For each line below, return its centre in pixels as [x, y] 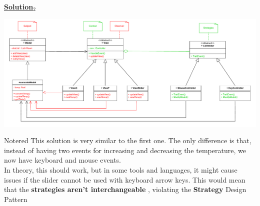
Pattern [16, 199]
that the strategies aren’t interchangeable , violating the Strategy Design [125, 189]
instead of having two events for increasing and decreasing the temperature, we [125, 150]
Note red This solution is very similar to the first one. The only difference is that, [128, 140]
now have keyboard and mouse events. [62, 160]
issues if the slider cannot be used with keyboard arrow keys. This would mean [125, 179]
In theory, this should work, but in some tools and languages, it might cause [121, 170]
